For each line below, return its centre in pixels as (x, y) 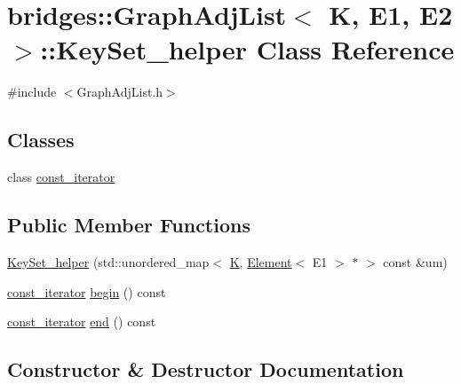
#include (32, 92)
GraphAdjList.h (120, 92)
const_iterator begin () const (87, 291)
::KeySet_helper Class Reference (247, 49)
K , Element (261, 261)
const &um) (415, 261)
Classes (41, 140)
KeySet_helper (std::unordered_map (108, 261)
